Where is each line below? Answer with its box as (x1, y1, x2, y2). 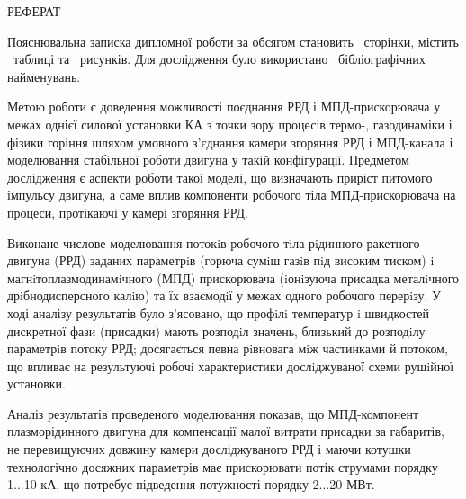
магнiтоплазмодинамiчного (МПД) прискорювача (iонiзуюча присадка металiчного (7, 268, 460, 287)
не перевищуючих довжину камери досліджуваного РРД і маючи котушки (7, 440, 411, 459)
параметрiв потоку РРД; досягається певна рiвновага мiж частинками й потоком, (7, 339, 448, 358)
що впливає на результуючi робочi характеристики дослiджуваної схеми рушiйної (7, 356, 454, 375)
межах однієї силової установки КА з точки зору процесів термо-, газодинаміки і (7, 114, 453, 133)
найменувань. (7, 67, 81, 85)
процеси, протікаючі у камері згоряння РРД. (7, 202, 248, 221)
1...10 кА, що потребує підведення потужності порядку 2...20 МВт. (7, 475, 375, 494)
